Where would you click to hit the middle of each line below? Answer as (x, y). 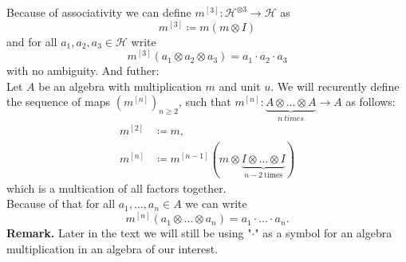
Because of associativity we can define (99, 12)
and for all (32, 41)
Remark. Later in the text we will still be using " (129, 233)
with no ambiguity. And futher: (83, 70)
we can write (216, 203)
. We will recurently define (335, 86)
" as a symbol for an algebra (323, 233)
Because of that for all (61, 203)
